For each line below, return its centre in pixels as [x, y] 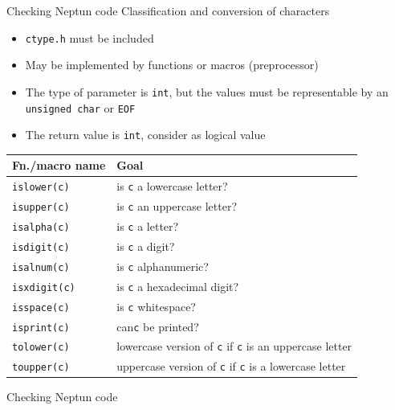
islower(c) [41, 188]
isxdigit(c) [44, 287]
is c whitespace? [156, 306]
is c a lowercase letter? [172, 186]
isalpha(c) [41, 227]
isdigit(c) [41, 247]
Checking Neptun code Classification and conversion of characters [168, 10]
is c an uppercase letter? [177, 206]
